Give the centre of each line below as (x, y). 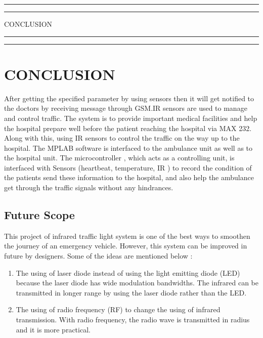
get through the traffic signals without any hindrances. (89, 187)
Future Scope (39, 215)
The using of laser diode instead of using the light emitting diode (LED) (128, 272)
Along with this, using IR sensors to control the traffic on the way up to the (122, 138)
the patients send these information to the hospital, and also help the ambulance (129, 177)
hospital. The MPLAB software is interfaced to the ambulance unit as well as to (128, 147)
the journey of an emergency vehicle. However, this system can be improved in (126, 246)
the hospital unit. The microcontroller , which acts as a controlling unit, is (119, 158)
